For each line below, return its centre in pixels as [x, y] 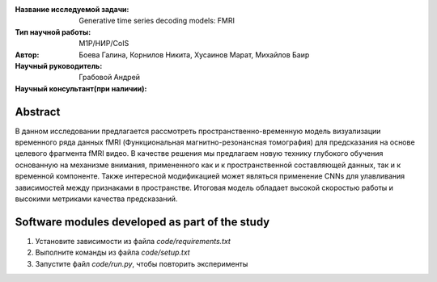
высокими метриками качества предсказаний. [96, 199]
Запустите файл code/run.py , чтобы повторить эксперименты [142, 263]
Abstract [38, 112]
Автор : [27, 55]
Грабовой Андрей [110, 78]
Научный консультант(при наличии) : [81, 88]
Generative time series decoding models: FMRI [157, 21]
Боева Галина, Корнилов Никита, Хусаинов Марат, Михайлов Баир [194, 55]
